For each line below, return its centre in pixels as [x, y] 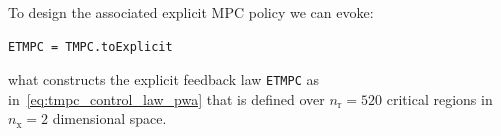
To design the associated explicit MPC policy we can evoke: [191, 12]
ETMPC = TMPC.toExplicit [90, 46]
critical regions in [439, 98]
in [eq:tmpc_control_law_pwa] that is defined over [166, 98]
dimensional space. [109, 118]
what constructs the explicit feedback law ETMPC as [163, 79]
